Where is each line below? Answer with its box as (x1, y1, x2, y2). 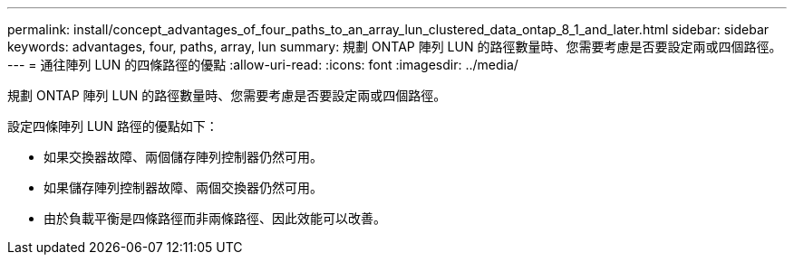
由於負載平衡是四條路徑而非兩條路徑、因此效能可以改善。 (44, 211, 386, 226)
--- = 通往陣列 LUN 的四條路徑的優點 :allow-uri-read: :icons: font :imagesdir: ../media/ (7, 57, 518, 72)
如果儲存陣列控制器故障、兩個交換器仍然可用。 (44, 180, 323, 195)
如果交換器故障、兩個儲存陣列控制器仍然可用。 (44, 149, 323, 164)
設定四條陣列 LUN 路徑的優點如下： (7, 118, 218, 134)
